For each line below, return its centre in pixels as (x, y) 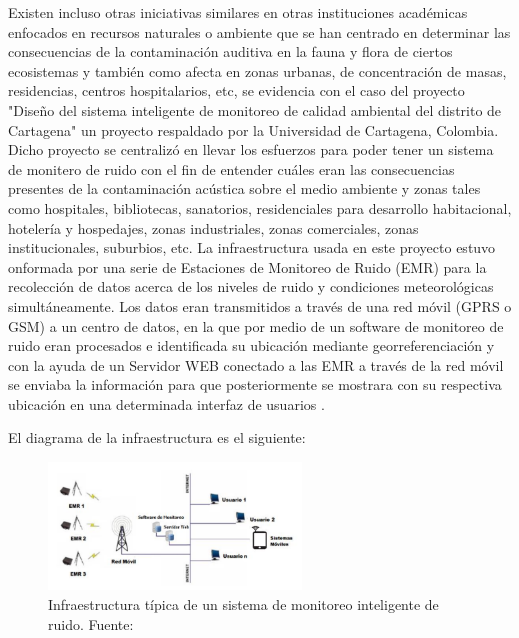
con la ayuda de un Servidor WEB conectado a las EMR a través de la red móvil (256, 364)
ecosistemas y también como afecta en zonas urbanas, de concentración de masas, (257, 70)
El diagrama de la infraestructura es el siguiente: (157, 437)
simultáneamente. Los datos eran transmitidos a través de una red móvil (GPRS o (260, 305)
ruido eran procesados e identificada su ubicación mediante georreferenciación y (251, 345)
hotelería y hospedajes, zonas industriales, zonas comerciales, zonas (213, 227)
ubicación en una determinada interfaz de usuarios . (166, 403)
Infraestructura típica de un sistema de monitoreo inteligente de (243, 604)
